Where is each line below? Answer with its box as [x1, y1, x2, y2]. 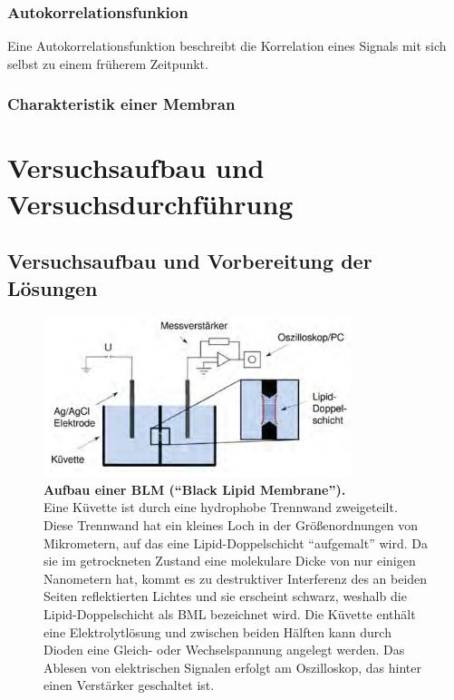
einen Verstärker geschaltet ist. [43, 675, 215, 695]
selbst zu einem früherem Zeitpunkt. [7, 54, 208, 73]
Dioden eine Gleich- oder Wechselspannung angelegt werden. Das [43, 640, 405, 659]
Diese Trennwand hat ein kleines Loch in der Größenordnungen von [43, 516, 419, 534]
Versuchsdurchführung [7, 184, 294, 222]
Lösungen [7, 273, 98, 301]
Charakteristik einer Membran [7, 93, 236, 115]
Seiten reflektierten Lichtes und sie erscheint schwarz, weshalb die [43, 587, 407, 606]
